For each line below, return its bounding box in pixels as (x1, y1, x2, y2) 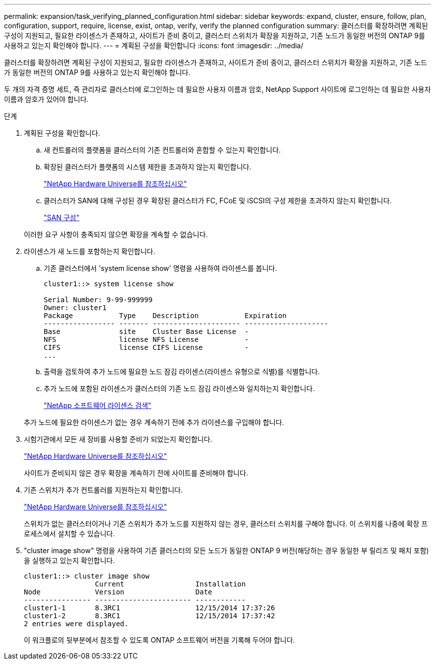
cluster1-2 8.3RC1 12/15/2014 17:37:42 (24, 612, 275, 620)
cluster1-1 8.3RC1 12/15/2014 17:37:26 (24, 604, 275, 612)
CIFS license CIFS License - (44, 343, 249, 351)
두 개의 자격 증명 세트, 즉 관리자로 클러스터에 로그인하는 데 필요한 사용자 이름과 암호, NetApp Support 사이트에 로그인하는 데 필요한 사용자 (4, 85, 431, 93)
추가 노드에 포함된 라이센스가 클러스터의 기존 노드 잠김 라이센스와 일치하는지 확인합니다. (44, 384, 315, 393)
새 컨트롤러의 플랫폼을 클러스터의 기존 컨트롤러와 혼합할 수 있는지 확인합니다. (44, 146, 281, 154)
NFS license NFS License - (44, 335, 249, 343)
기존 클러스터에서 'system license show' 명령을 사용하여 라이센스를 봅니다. (44, 264, 277, 272)
